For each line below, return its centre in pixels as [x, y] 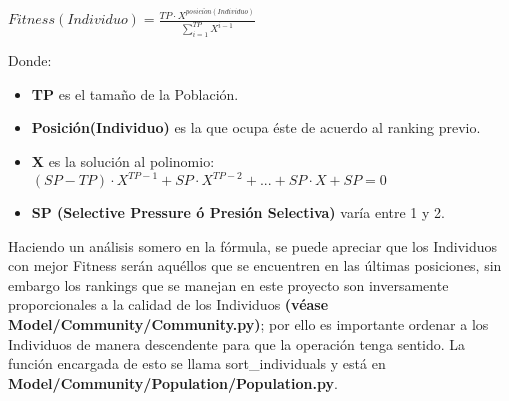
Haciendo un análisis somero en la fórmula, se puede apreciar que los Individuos [253, 245]
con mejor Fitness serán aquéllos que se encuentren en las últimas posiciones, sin [255, 265]
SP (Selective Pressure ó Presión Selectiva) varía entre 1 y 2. [238, 212]
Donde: [30, 60]
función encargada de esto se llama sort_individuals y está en [197, 363]
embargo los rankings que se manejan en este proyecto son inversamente [228, 284]
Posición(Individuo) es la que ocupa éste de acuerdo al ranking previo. [256, 127]
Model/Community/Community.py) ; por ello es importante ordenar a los [248, 324]
